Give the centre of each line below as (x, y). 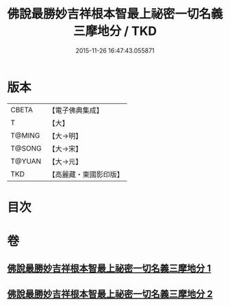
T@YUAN (26, 161)
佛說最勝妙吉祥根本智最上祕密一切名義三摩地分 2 (110, 294)
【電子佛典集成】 (76, 110)
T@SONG (26, 148)
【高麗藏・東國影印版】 (86, 174)
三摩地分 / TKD (115, 31)
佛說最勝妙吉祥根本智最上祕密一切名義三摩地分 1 (109, 269)
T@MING (25, 136)
